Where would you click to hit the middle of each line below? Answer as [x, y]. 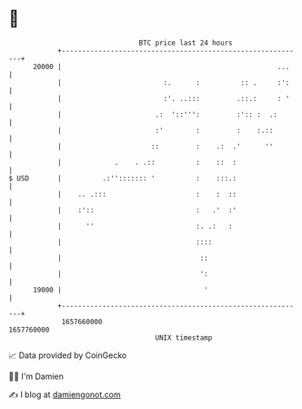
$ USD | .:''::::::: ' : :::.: [123, 178]
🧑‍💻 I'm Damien [36, 376]
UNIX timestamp [184, 337]
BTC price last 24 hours [186, 43]
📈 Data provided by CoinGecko [68, 355]
